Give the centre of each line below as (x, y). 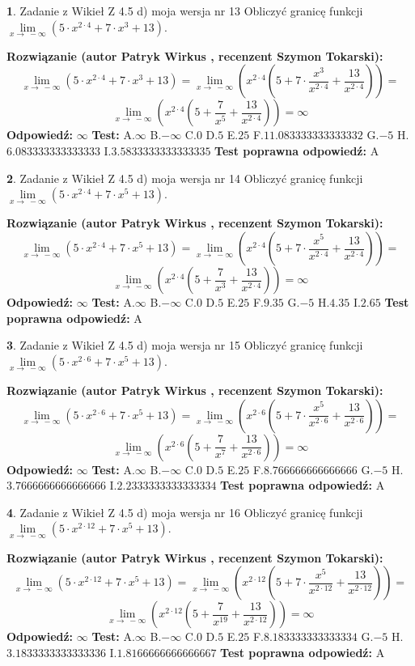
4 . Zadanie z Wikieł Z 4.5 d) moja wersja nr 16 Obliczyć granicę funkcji (185, 512)
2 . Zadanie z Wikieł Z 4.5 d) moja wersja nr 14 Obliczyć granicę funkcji (185, 178)
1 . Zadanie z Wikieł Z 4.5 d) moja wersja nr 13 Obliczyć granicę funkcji (185, 11)
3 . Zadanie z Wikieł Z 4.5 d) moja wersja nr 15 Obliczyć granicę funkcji (185, 345)
